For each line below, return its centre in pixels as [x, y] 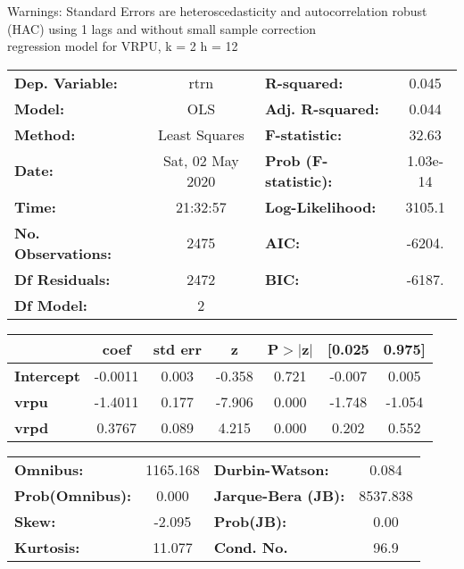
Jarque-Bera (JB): [279, 495]
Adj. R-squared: [322, 108]
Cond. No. [251, 547]
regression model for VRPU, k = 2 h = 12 [123, 46]
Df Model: [51, 305]
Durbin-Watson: [271, 469]
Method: [45, 134]
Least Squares [201, 134]
